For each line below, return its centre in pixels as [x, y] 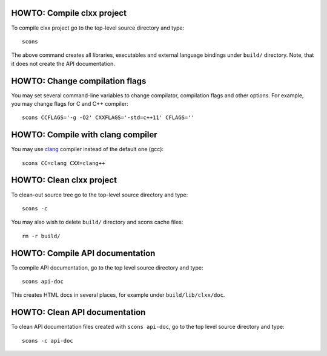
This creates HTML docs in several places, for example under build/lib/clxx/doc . [118, 295]
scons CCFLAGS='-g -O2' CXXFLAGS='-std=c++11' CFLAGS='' [108, 118]
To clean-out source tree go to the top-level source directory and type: [100, 195]
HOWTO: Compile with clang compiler [84, 135]
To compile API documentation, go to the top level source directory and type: [107, 267]
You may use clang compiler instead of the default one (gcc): [87, 149]
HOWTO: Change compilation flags [79, 81]
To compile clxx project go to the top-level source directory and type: [98, 28]
